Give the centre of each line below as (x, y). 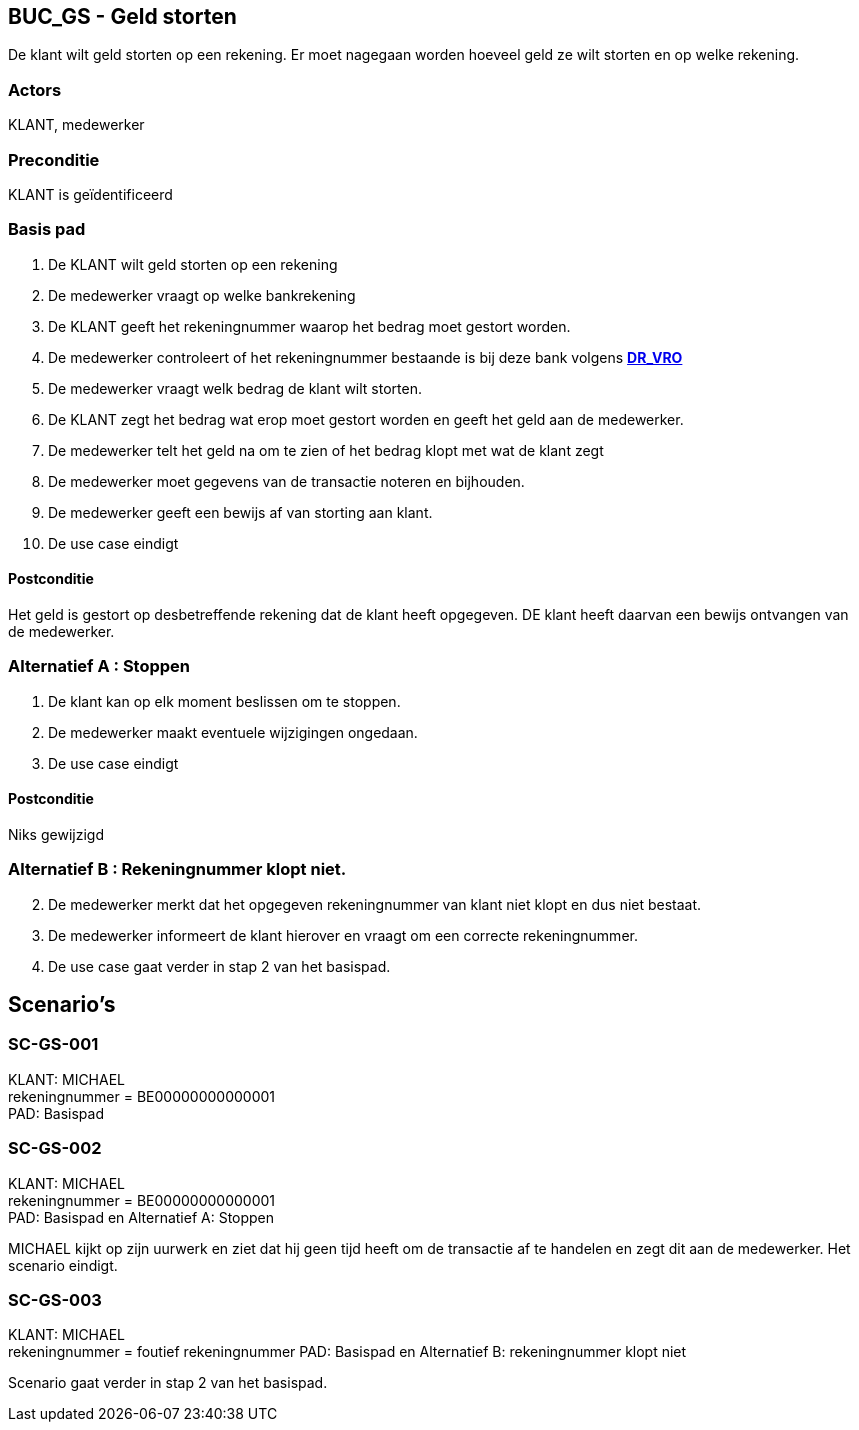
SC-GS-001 (53, 1044)
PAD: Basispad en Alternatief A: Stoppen (141, 1217)
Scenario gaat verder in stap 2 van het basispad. (168, 1383)
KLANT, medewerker (76, 125)
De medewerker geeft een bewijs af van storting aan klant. (240, 512)
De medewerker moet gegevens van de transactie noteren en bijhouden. (286, 481)
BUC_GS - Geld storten (122, 16)
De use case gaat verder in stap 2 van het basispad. (219, 966)
